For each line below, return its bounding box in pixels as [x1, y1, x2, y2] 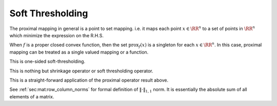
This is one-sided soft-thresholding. [9, 59, 86, 65]
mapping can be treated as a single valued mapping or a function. [9, 49, 149, 55]
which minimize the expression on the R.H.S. [9, 32, 104, 38]
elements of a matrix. [9, 93, 54, 99]
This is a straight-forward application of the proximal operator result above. [9, 77, 169, 83]
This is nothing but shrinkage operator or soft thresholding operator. [9, 68, 153, 74]
